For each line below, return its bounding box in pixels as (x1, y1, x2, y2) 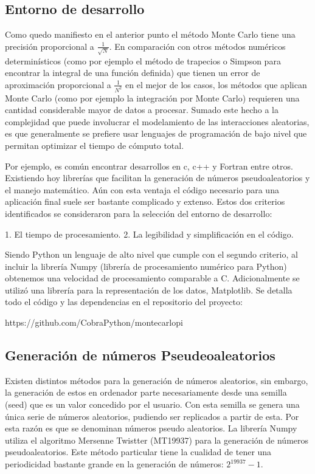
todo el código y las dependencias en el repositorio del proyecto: (5, 295, 243, 308)
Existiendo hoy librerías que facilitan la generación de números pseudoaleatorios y (5, 171, 310, 184)
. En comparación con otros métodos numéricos (109, 39, 286, 52)
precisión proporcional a (5, 39, 94, 52)
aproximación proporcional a (5, 78, 111, 91)
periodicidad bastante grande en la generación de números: (5, 458, 224, 470)
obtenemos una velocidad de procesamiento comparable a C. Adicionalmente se (5, 272, 300, 284)
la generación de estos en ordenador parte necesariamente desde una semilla (5, 386, 287, 399)
